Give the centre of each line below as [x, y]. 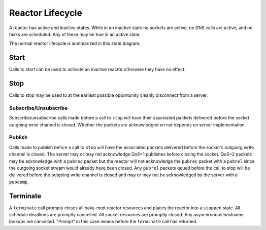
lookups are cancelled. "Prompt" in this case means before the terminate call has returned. [103, 222]
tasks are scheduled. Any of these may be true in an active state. [75, 34]
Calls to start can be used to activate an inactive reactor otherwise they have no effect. [97, 70]
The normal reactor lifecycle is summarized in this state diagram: [75, 43]
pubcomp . [19, 182]
